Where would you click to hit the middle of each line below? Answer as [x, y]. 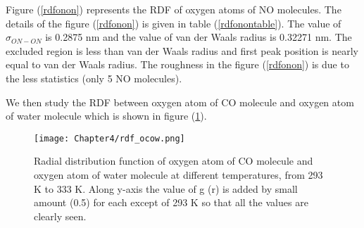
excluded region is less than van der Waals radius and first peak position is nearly [182, 50]
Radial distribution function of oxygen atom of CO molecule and [174, 161]
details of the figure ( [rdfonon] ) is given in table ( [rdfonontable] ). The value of [174, 23]
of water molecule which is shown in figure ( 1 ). [106, 116]
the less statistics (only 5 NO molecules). [94, 78]
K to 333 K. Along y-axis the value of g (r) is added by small [166, 188]
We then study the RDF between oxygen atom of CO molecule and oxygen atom [180, 102]
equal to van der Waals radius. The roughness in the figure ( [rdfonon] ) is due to [177, 64]
